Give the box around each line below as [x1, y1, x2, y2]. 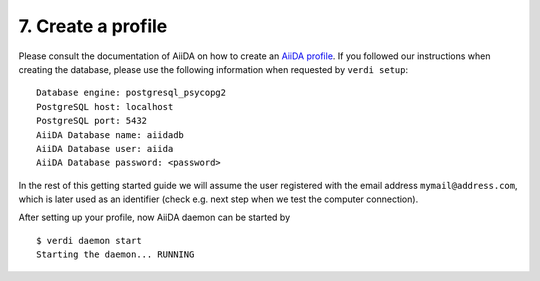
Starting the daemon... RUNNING [36, 249, 195, 260]
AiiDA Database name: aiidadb [36, 129, 185, 140]
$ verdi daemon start [36, 235, 142, 246]
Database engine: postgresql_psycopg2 [36, 87, 227, 99]
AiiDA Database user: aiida [36, 143, 174, 154]
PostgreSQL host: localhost [36, 101, 174, 112]
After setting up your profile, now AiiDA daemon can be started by [18, 211, 290, 224]
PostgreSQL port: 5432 [36, 115, 148, 127]
